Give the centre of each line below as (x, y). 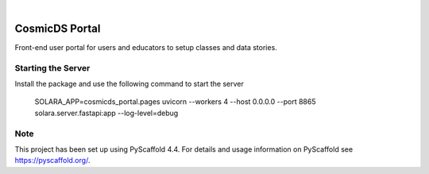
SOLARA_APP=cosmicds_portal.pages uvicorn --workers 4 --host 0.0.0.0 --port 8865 (175, 102)
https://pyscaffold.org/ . (52, 160)
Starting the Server (52, 68)
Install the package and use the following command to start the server (129, 84)
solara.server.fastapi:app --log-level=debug (106, 113)
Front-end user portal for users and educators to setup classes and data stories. (146, 47)
